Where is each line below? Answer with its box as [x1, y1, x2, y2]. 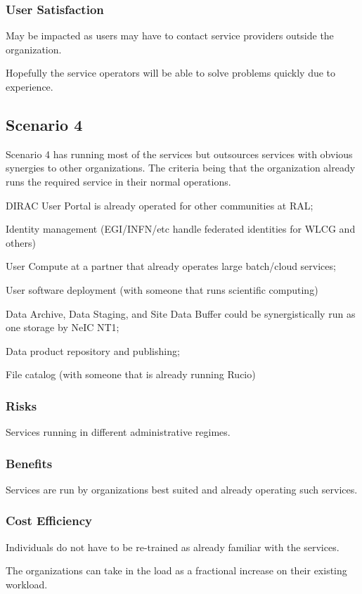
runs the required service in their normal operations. [6, 174, 231, 188]
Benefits [6, 454, 53, 472]
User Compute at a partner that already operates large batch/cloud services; [6, 259, 336, 273]
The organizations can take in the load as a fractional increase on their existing [6, 563, 347, 578]
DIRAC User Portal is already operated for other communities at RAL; [6, 198, 313, 212]
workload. [6, 576, 48, 591]
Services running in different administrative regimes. [6, 425, 231, 439]
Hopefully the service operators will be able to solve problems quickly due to [6, 65, 336, 80]
